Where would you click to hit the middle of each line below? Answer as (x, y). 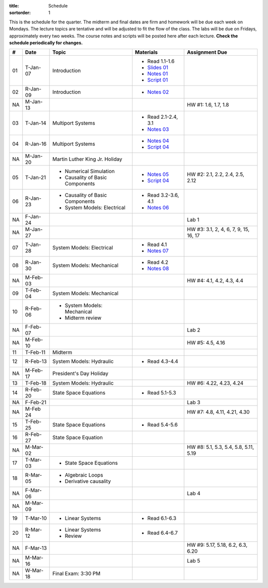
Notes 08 (158, 268)
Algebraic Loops (84, 475)
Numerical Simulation (90, 171)
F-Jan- (33, 217)
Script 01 (158, 80)
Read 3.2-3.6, (163, 195)
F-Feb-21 (36, 403)
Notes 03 (158, 129)
